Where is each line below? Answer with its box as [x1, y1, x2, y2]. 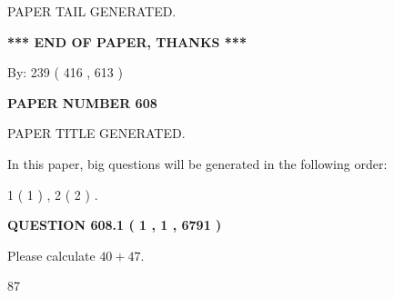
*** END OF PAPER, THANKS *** [7, 32, 247, 51]
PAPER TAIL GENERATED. [7, 2, 177, 20]
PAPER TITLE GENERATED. [7, 124, 186, 143]
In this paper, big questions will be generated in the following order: [7, 154, 388, 173]
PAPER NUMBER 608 [7, 93, 157, 112]
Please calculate [7, 245, 96, 264]
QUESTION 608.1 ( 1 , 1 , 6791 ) [7, 215, 222, 234]
